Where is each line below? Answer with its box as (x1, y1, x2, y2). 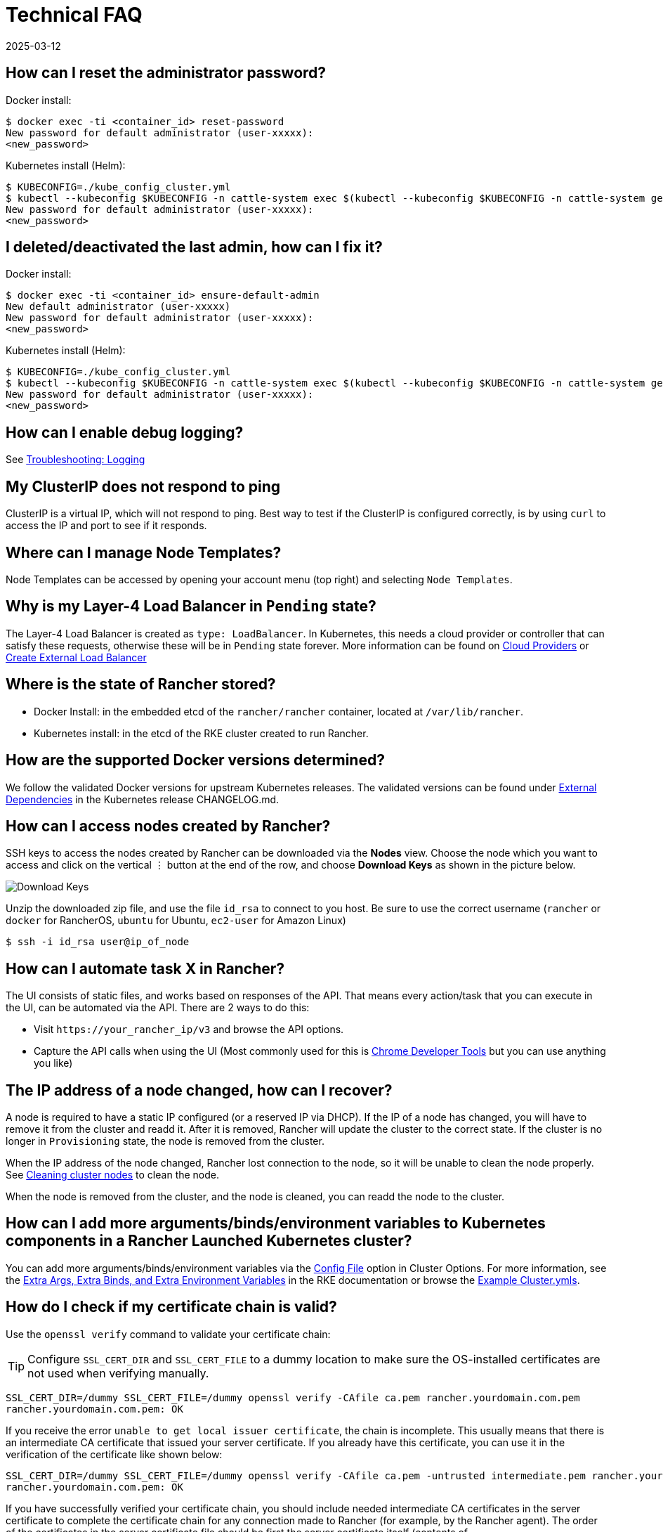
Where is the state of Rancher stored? (6, 675, 276, 694)
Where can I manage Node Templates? (6, 543, 282, 561)
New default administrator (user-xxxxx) (6, 301, 231, 313)
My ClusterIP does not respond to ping (6, 477, 281, 495)
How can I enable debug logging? (6, 423, 244, 441)
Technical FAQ (6, 3, 143, 27)
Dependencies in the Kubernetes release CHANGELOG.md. (6, 793, 280, 805)
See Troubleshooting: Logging (6, 453, 145, 466)
